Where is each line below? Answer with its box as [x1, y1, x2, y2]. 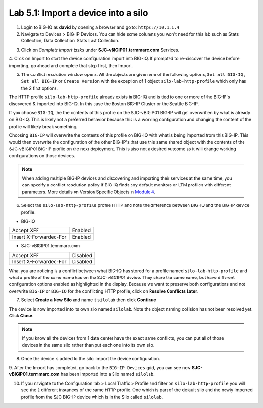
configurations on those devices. [9, 153, 75, 159]
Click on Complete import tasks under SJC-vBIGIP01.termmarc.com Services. [21, 47, 180, 53]
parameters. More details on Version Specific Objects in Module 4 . [22, 189, 156, 195]
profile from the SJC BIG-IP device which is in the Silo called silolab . [21, 394, 163, 400]
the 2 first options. [21, 85, 58, 91]
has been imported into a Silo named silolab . [60, 371, 155, 377]
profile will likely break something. [9, 123, 77, 129]
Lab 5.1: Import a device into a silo [9, 7, 148, 18]
